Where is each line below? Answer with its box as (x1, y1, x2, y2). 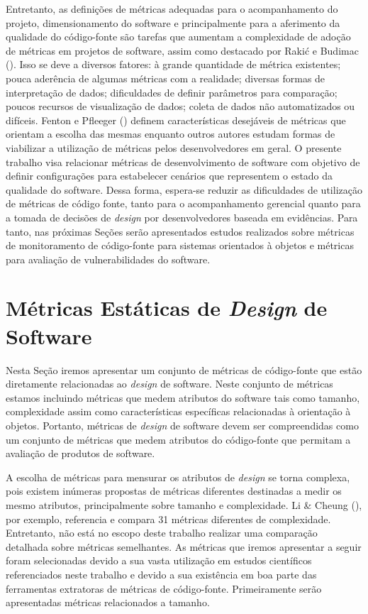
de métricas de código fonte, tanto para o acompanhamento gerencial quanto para (6, 196, 361, 211)
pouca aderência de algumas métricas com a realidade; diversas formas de (6, 70, 325, 85)
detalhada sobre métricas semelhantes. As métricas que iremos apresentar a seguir (6, 539, 362, 554)
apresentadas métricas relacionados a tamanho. (6, 595, 210, 610)
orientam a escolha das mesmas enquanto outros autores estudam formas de (6, 126, 335, 141)
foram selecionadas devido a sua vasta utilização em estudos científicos (6, 553, 312, 568)
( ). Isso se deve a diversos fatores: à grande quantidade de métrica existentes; (6, 57, 341, 72)
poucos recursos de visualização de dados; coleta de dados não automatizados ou (6, 99, 355, 114)
